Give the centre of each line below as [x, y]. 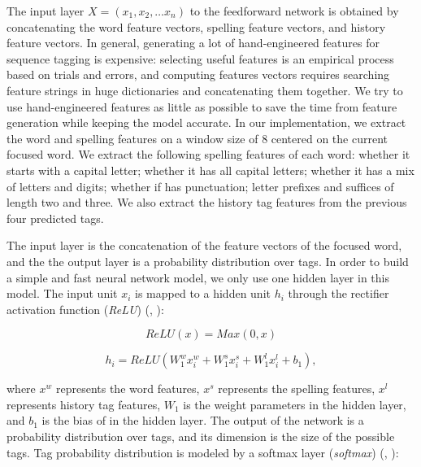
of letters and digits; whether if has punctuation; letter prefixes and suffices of [200, 186]
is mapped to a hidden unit [203, 293]
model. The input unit [62, 293]
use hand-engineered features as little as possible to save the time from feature [202, 106]
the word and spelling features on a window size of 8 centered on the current [197, 138]
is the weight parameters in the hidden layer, [295, 404]
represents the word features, [128, 388]
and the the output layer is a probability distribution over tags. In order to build [208, 261]
